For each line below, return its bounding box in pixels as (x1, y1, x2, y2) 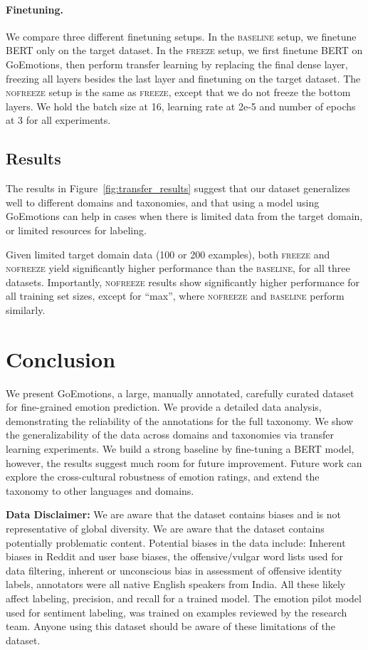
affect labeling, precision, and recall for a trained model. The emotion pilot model (6, 590, 362, 605)
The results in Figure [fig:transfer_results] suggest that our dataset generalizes (6, 181, 350, 196)
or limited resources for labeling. (6, 222, 147, 237)
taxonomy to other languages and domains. (6, 483, 194, 498)
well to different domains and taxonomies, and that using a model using (6, 194, 320, 209)
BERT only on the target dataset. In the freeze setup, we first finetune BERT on (6, 43, 363, 58)
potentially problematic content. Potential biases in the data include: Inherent (6, 535, 346, 550)
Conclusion (6, 344, 116, 373)
